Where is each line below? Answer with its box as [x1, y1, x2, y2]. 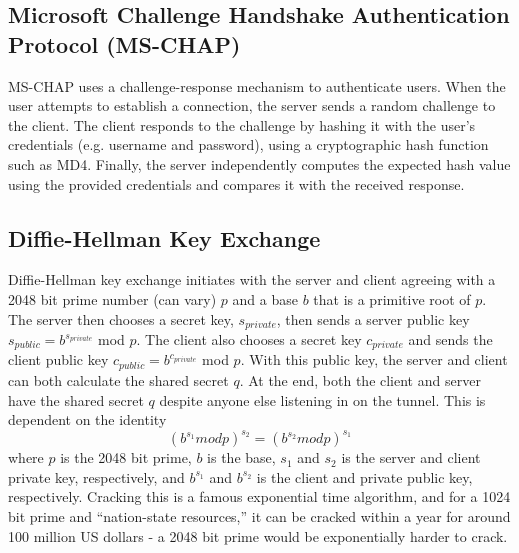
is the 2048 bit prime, [60, 447, 192, 468]
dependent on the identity [8, 409, 167, 430]
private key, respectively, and [8, 466, 185, 487]
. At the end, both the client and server [239, 369, 481, 390]
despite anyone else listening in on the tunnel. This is [159, 389, 486, 410]
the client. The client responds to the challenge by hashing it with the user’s [8, 114, 476, 135]
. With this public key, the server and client [240, 349, 508, 370]
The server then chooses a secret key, [8, 308, 234, 329]
